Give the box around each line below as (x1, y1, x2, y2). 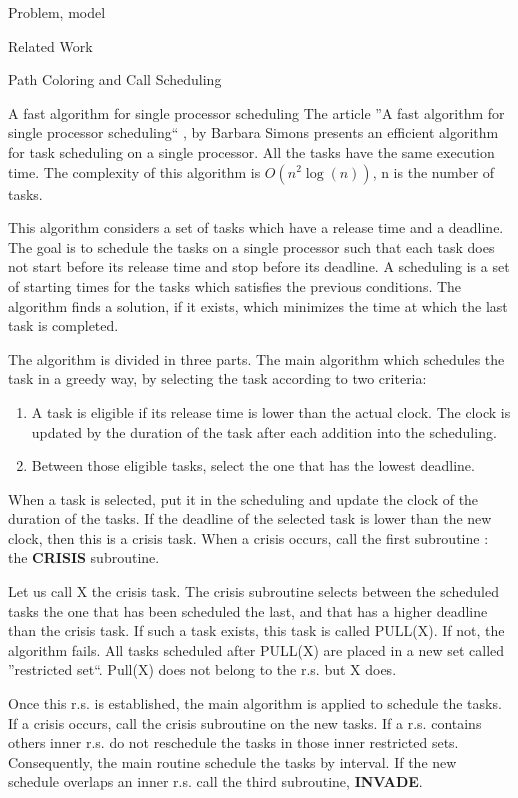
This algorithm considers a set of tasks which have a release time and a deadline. (8, 217, 504, 238)
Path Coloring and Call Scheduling (8, 69, 222, 90)
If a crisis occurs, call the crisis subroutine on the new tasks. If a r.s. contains (8, 712, 482, 733)
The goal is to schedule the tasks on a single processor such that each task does (8, 236, 495, 257)
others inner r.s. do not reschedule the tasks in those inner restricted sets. (8, 732, 459, 753)
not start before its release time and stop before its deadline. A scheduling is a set (8, 256, 510, 277)
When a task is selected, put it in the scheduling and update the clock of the (8, 488, 479, 509)
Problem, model (8, 2, 106, 22)
